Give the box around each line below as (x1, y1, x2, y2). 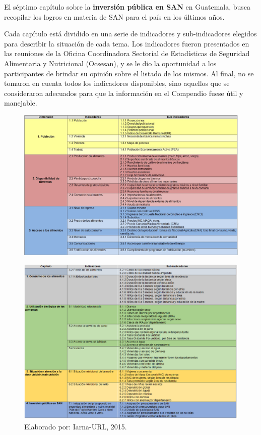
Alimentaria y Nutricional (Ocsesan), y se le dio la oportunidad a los (4, 58, 217, 68)
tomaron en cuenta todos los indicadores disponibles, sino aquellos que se (4, 78, 230, 88)
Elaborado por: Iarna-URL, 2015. (24, 421, 127, 431)
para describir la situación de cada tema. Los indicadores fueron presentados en (4, 38, 249, 49)
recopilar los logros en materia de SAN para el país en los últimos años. (4, 11, 225, 22)
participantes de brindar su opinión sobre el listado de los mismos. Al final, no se (4, 68, 254, 78)
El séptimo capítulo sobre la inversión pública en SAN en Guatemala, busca (4, 2, 251, 12)
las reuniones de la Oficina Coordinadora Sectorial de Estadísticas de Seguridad (4, 48, 250, 59)
